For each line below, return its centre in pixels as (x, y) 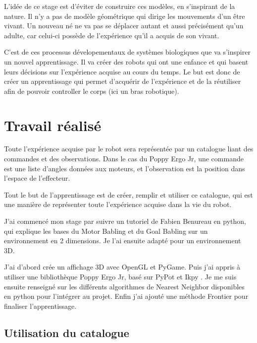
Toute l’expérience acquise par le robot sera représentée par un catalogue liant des (129, 149)
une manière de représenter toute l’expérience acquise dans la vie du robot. (118, 204)
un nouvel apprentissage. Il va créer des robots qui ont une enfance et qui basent (126, 61)
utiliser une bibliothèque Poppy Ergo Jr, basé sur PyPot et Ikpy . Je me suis (120, 276)
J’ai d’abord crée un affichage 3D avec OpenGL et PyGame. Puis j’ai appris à (122, 267)
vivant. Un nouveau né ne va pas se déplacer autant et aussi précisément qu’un (124, 26)
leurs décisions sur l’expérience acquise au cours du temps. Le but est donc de (122, 71)
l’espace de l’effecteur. (37, 178)
